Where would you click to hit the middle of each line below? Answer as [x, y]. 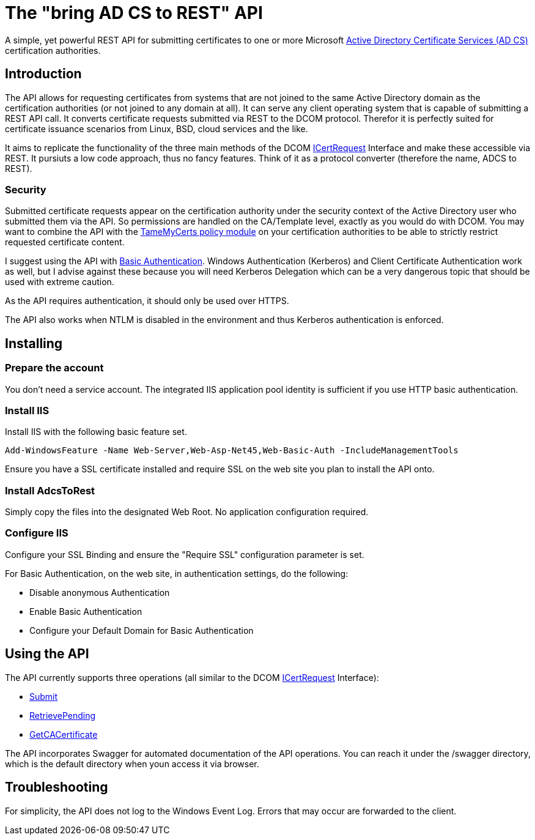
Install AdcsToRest [50, 490]
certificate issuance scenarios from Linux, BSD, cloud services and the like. [157, 128]
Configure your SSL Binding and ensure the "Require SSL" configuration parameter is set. [185, 554]
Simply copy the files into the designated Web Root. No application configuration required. [187, 512]
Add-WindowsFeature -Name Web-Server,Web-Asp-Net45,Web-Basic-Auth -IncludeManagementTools [232, 451]
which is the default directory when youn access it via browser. [132, 764]
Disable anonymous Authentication [100, 592]
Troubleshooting [57, 787]
